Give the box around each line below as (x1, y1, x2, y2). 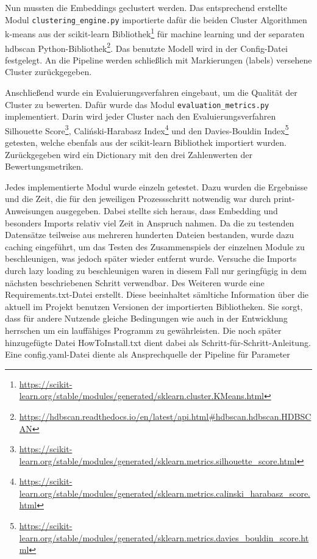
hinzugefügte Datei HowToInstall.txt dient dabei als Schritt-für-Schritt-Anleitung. (5, 336, 311, 348)
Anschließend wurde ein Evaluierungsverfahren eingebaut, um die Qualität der (5, 85, 297, 98)
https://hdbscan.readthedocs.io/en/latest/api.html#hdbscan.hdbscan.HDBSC (19, 409, 312, 422)
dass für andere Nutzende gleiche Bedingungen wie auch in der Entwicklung (5, 312, 288, 325)
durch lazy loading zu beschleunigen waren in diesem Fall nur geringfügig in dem (5, 264, 307, 276)
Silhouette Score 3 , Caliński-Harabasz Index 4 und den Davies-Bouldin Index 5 (5, 122, 289, 137)
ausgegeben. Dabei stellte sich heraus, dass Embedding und (56, 204, 278, 217)
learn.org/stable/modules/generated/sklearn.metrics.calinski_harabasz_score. (19, 486, 311, 499)
